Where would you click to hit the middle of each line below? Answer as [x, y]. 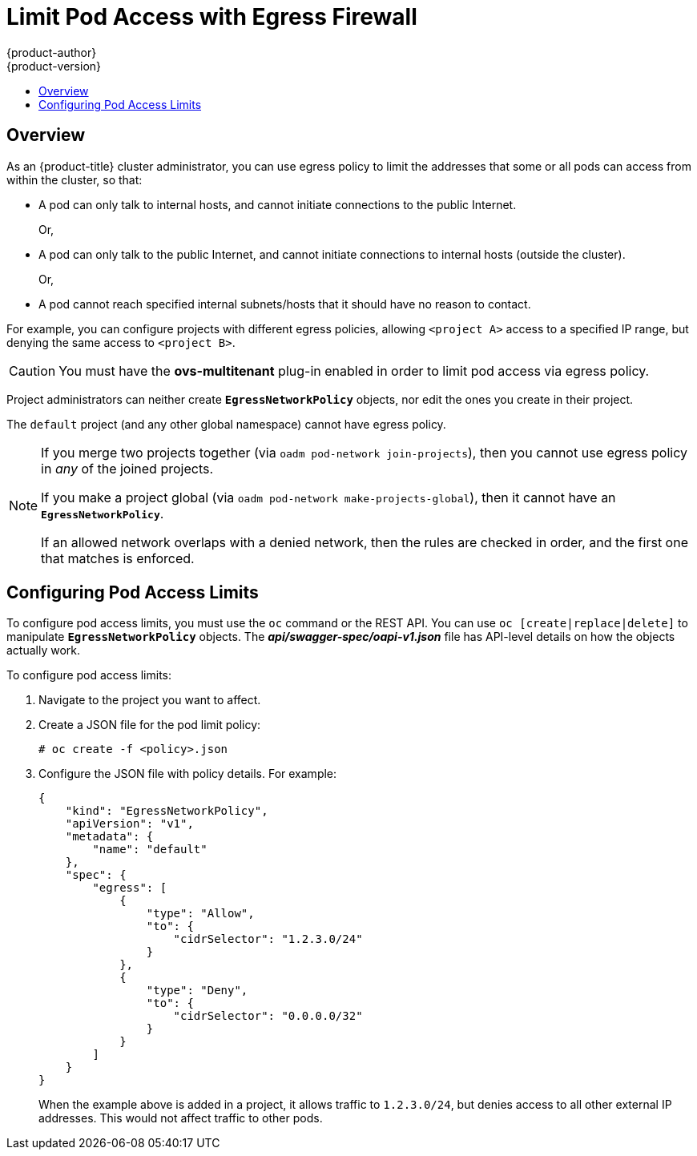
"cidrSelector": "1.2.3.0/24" [268, 939]
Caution [32, 371]
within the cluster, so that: [75, 179]
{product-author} [52, 52]
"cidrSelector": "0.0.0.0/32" [268, 1016]
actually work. [44, 651]
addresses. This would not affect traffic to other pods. [181, 1118]
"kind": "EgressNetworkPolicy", [167, 811]
